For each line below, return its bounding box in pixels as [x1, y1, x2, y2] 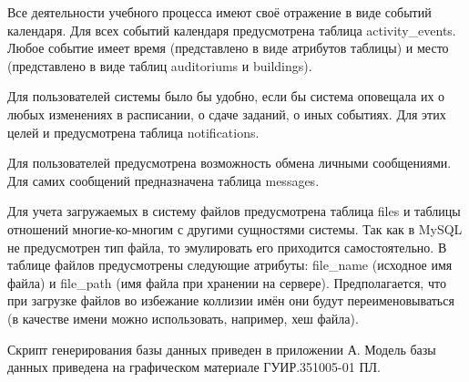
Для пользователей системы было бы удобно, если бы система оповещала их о [7, 87, 445, 106]
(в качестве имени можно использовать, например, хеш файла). [7, 308, 359, 327]
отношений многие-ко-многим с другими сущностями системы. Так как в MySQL [7, 219, 463, 238]
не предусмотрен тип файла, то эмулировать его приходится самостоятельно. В [7, 237, 447, 256]
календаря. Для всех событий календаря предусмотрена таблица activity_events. [7, 20, 456, 39]
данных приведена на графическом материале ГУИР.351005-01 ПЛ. [7, 357, 381, 377]
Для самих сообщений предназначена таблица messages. [7, 170, 320, 190]
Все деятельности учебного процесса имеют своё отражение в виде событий [7, 3, 432, 21]
